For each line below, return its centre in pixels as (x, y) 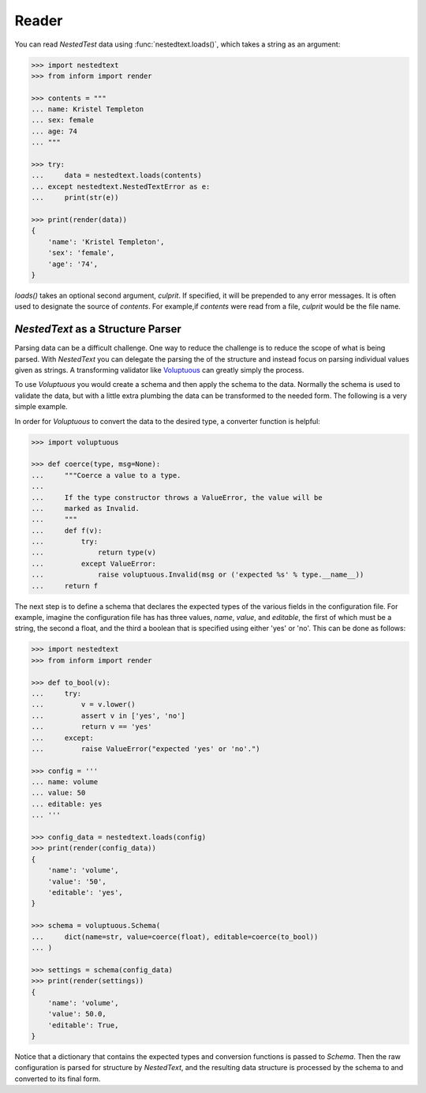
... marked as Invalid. (85, 508)
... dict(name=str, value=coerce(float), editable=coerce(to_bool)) (175, 937)
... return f (65, 586)
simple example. (41, 407)
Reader (39, 21)
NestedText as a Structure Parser (98, 329)
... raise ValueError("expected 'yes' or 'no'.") (146, 749)
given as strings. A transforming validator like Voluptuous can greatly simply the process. (159, 370)
